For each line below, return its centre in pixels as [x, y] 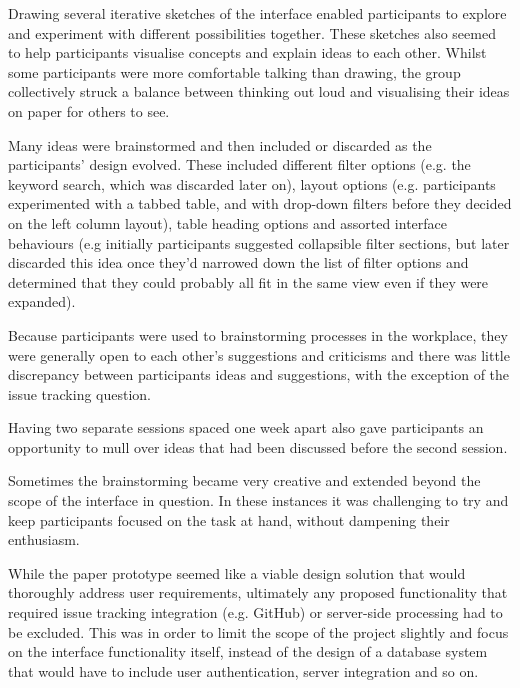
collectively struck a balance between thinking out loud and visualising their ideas [259, 91]
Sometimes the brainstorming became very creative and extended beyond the [244, 480]
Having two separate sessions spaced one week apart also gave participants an [246, 427]
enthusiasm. [44, 539]
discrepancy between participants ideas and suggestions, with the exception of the [259, 374]
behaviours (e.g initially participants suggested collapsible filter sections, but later [259, 242]
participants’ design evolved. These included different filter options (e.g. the [239, 164]
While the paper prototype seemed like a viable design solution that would [237, 572]
